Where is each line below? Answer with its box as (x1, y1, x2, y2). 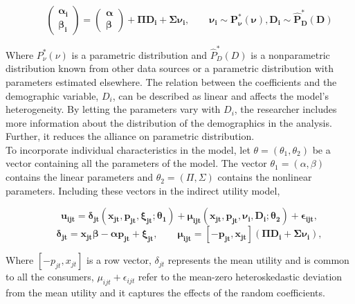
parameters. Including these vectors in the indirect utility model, (6, 183, 280, 197)
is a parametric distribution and (71, 47, 208, 62)
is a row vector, (87, 253, 152, 267)
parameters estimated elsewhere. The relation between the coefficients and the (6, 74, 337, 89)
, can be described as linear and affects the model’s (112, 88, 329, 102)
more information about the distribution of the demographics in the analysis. (6, 115, 332, 129)
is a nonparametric (251, 47, 330, 62)
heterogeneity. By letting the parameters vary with (6, 102, 221, 116)
